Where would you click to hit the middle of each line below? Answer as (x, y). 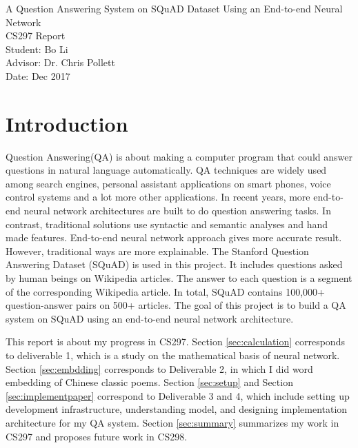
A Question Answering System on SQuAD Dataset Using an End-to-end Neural (174, 8)
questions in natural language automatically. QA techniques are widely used (166, 170)
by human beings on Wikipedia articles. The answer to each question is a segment (179, 278)
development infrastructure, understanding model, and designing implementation (177, 409)
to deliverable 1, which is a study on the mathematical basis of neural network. (173, 355)
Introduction (67, 123)
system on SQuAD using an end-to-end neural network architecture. (150, 318)
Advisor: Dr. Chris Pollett (60, 62)
